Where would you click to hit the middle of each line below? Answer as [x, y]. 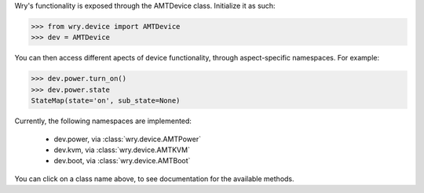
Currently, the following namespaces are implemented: [103, 121]
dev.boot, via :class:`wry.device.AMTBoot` [122, 161]
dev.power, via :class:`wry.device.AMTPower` [128, 139]
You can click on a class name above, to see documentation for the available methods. [154, 178]
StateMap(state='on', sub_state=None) [106, 101]
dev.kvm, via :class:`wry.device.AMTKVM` [122, 150]
